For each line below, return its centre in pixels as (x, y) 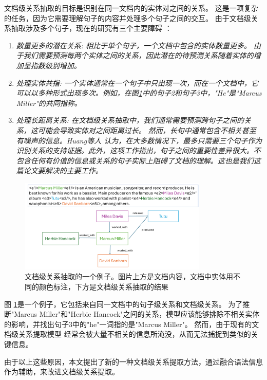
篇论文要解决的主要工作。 (59, 170)
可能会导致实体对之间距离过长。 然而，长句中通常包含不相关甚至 (147, 130)
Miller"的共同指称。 (49, 103)
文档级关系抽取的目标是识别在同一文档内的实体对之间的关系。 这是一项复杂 (131, 8)
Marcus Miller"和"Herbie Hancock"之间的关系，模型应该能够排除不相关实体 (137, 314)
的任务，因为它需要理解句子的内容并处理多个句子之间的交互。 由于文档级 (128, 18)
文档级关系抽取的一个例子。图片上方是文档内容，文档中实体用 (129, 276)
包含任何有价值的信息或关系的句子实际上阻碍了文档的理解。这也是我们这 (138, 160)
